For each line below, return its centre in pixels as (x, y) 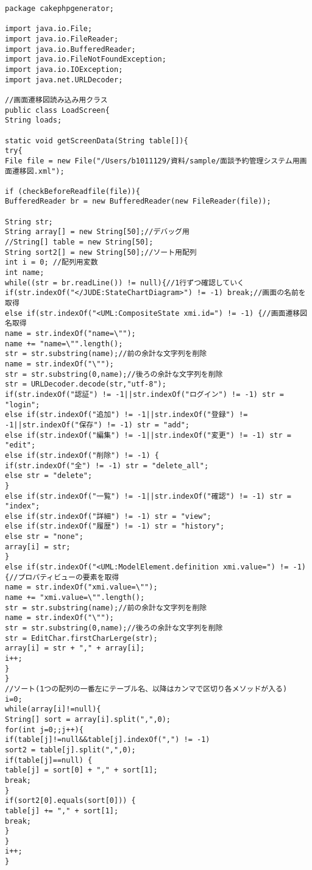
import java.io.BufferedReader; (70, 49)
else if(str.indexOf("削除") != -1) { (82, 455)
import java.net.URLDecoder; (64, 80)
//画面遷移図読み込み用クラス (56, 100)
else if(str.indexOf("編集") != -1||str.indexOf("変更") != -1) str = (148, 435)
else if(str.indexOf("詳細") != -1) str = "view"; (108, 516)
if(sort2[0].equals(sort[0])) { (70, 801)
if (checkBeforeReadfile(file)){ (73, 191)
